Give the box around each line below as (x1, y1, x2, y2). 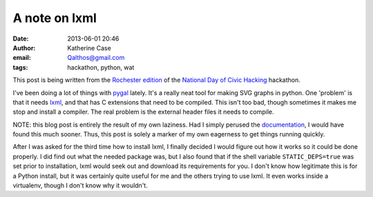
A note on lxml (12, 10, 97, 25)
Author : (12, 43, 36, 52)
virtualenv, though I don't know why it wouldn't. (12, 181, 148, 189)
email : (12, 54, 31, 62)
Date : (12, 34, 29, 43)
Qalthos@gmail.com (67, 54, 125, 62)
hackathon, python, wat (67, 63, 135, 72)
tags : (12, 63, 28, 72)
